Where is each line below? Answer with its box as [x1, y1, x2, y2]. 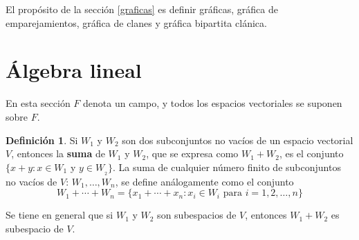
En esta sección [6, 96, 71, 110]
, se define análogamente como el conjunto [115, 174, 294, 188]
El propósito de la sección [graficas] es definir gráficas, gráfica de [6, 2, 278, 16]
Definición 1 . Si [6, 132, 78, 147]
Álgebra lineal [6, 56, 142, 84]
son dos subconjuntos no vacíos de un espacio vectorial [122, 132, 353, 147]
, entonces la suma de [11, 146, 105, 161]
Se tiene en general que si [6, 208, 113, 222]
